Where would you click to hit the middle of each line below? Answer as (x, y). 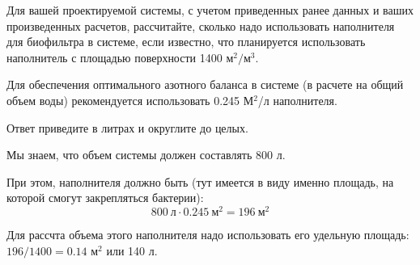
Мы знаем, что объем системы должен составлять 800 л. (146, 155)
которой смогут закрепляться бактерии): (105, 198)
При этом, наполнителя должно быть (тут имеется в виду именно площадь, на (200, 181)
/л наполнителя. (297, 100)
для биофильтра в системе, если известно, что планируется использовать (186, 42)
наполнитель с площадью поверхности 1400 (115, 57)
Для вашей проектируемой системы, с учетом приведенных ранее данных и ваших (210, 10)
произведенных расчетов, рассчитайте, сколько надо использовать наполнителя (201, 25)
